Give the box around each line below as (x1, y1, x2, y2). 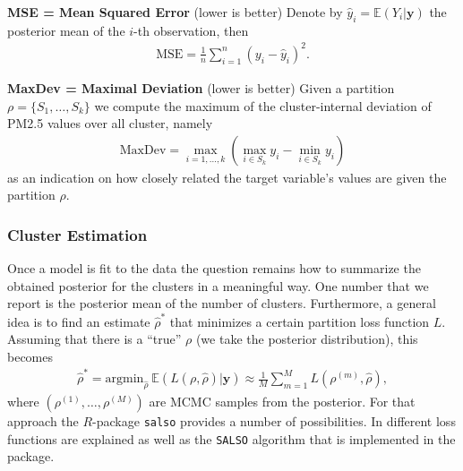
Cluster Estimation (7, 223, 148, 245)
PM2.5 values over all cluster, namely (7, 114, 213, 133)
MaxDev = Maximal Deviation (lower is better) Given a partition (7, 78, 395, 97)
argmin (105, 373, 144, 386)
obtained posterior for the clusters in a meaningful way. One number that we (7, 276, 429, 295)
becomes (7, 347, 54, 365)
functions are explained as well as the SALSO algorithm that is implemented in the (7, 429, 456, 448)
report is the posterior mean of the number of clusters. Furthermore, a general (7, 294, 436, 313)
